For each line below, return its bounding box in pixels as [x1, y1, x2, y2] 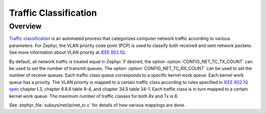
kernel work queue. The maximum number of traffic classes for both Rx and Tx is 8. [9, 93, 179, 99]
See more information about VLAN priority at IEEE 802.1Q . [9, 49, 126, 55]
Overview [9, 22, 42, 31]
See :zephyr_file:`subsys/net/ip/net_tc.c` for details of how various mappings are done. [9, 102, 186, 108]
